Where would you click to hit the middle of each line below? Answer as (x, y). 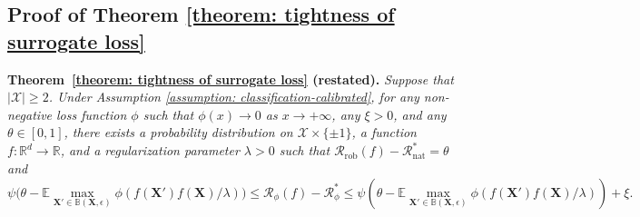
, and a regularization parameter (150, 150)
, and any (420, 114)
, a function (384, 132)
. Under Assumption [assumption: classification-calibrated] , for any (234, 97)
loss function (92, 114)
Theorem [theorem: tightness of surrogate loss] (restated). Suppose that (231, 79)
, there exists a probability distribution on (178, 132)
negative (30, 114)
